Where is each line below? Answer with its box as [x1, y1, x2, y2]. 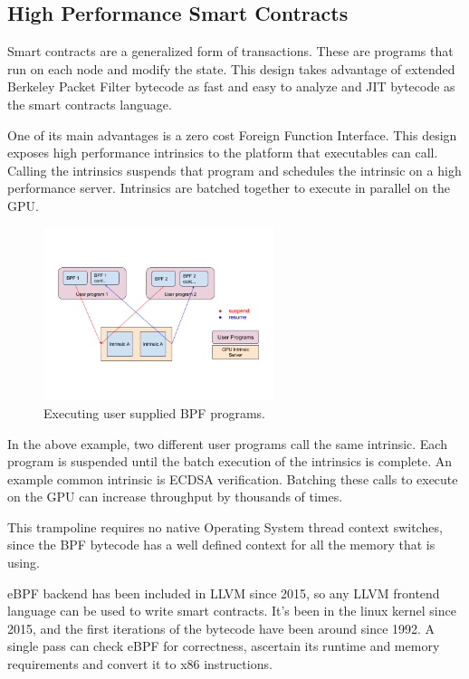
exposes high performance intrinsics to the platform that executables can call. [7, 143, 438, 162]
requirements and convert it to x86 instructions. [7, 655, 273, 674]
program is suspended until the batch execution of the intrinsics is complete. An [7, 452, 452, 471]
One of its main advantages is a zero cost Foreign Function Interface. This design [7, 125, 457, 144]
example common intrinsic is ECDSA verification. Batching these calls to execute [7, 469, 458, 488]
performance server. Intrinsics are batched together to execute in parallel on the [7, 178, 450, 197]
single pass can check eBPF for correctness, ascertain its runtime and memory [7, 636, 440, 655]
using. [7, 553, 40, 572]
